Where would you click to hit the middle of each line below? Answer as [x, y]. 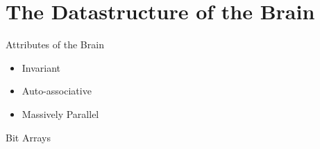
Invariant [41, 67]
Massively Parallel [60, 113]
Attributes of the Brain [55, 44]
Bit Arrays [28, 137]
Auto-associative [57, 91]
